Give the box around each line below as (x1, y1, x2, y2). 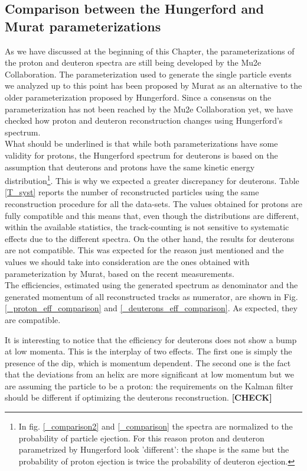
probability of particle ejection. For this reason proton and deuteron (18, 431, 264, 444)
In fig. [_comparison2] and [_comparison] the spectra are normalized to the (18, 420, 293, 433)
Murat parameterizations (5, 17, 161, 35)
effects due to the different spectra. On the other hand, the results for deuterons (5, 232, 295, 244)
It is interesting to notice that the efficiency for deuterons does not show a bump (5, 333, 297, 346)
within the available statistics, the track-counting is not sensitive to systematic (5, 221, 289, 233)
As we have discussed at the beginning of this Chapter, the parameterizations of (5, 44, 295, 57)
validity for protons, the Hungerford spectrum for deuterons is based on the (5, 149, 278, 161)
